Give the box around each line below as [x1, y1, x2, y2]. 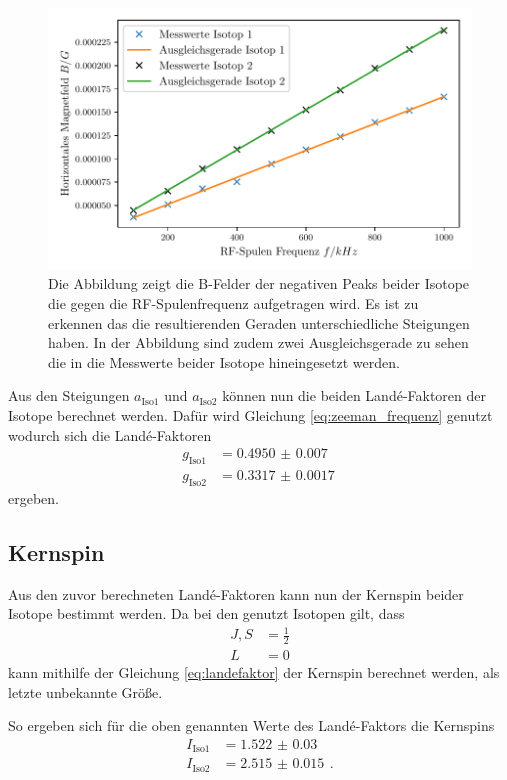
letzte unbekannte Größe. [8, 681, 163, 702]
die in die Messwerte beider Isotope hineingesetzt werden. [48, 351, 400, 372]
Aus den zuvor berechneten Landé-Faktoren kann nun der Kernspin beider [8, 583, 464, 604]
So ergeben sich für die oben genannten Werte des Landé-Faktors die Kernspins [8, 715, 495, 736]
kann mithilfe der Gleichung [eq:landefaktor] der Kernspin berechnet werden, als [8, 662, 500, 683]
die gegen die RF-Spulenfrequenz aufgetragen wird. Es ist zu [48, 293, 419, 313]
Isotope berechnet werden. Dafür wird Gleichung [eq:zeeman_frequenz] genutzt [8, 404, 493, 425]
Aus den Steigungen [8, 385, 130, 406]
